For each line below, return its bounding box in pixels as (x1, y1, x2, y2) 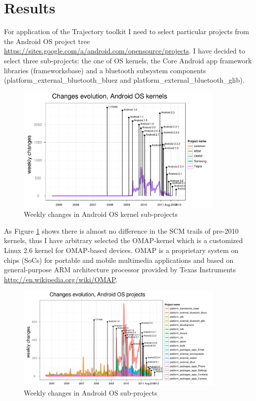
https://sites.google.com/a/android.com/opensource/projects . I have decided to (4, 46, 246, 56)
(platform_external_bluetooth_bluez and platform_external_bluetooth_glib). (4, 75, 245, 85)
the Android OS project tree (4, 36, 90, 46)
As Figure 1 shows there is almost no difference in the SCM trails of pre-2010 (4, 225, 239, 236)
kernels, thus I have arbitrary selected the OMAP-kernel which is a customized (4, 235, 243, 246)
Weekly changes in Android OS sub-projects (24, 387, 157, 398)
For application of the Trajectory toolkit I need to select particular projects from (4, 26, 249, 37)
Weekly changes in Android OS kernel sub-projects (24, 209, 178, 219)
